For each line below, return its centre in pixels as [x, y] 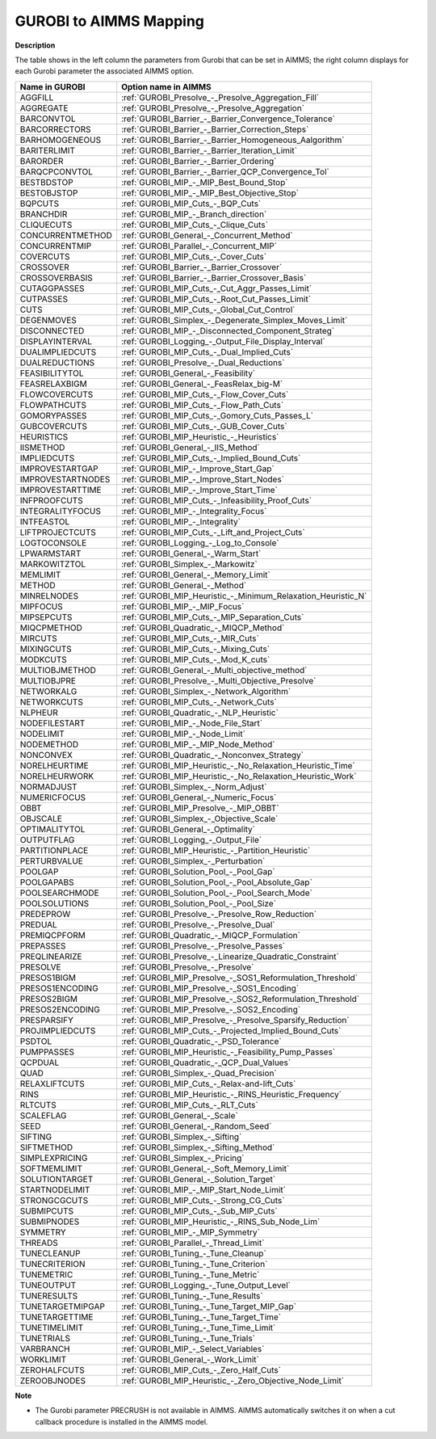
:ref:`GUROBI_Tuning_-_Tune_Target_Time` [201, 1317]
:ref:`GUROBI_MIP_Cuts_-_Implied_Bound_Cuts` [211, 458]
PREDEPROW [45, 914]
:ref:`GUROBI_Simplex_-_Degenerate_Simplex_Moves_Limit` [235, 320]
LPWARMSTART [50, 553]
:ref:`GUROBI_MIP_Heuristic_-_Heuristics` [200, 436]
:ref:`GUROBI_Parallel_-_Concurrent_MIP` [199, 246]
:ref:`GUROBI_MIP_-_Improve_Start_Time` [199, 490]
